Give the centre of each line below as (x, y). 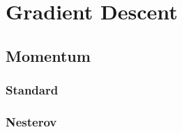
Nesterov (31, 121)
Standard (32, 90)
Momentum (48, 55)
